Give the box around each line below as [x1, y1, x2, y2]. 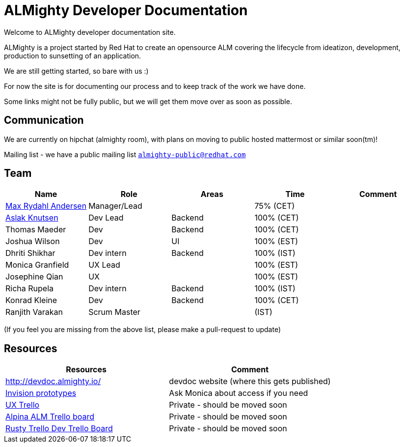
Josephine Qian [5, 272, 63, 282]
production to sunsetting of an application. [4, 51, 141, 60]
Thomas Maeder [5, 224, 66, 235]
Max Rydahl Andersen [5, 201, 87, 211]
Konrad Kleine [5, 295, 57, 306]
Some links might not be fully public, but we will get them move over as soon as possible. [4, 97, 292, 106]
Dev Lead [88, 213, 124, 223]
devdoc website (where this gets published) [169, 376, 331, 387]
